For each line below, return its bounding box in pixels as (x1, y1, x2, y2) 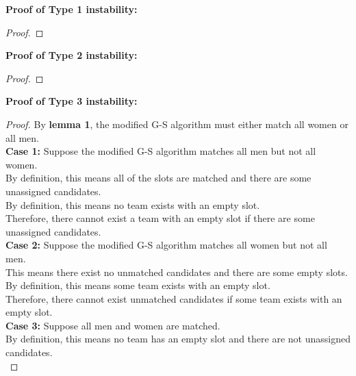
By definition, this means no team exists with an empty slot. (5, 197, 260, 212)
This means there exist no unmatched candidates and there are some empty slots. (5, 264, 348, 279)
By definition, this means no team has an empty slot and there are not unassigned (5, 331, 351, 346)
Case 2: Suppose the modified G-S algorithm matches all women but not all (5, 238, 327, 252)
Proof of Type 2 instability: (5, 48, 138, 62)
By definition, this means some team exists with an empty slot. (5, 278, 270, 292)
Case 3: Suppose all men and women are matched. (5, 318, 220, 332)
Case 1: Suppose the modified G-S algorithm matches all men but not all (5, 144, 316, 158)
